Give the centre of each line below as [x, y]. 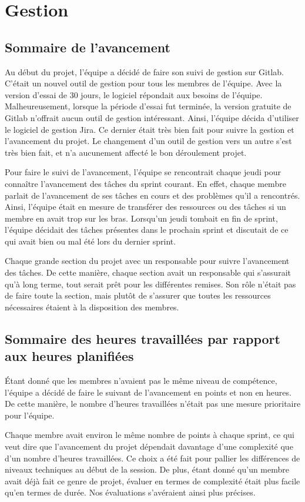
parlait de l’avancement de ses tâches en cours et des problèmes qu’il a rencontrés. [152, 195]
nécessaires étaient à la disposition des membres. [92, 307]
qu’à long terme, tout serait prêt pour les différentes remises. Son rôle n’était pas [150, 284]
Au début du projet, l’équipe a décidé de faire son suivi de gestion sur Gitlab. [145, 71]
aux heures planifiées [69, 356]
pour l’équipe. [30, 415]
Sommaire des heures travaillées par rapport [143, 338]
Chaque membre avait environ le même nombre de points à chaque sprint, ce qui [150, 435]
